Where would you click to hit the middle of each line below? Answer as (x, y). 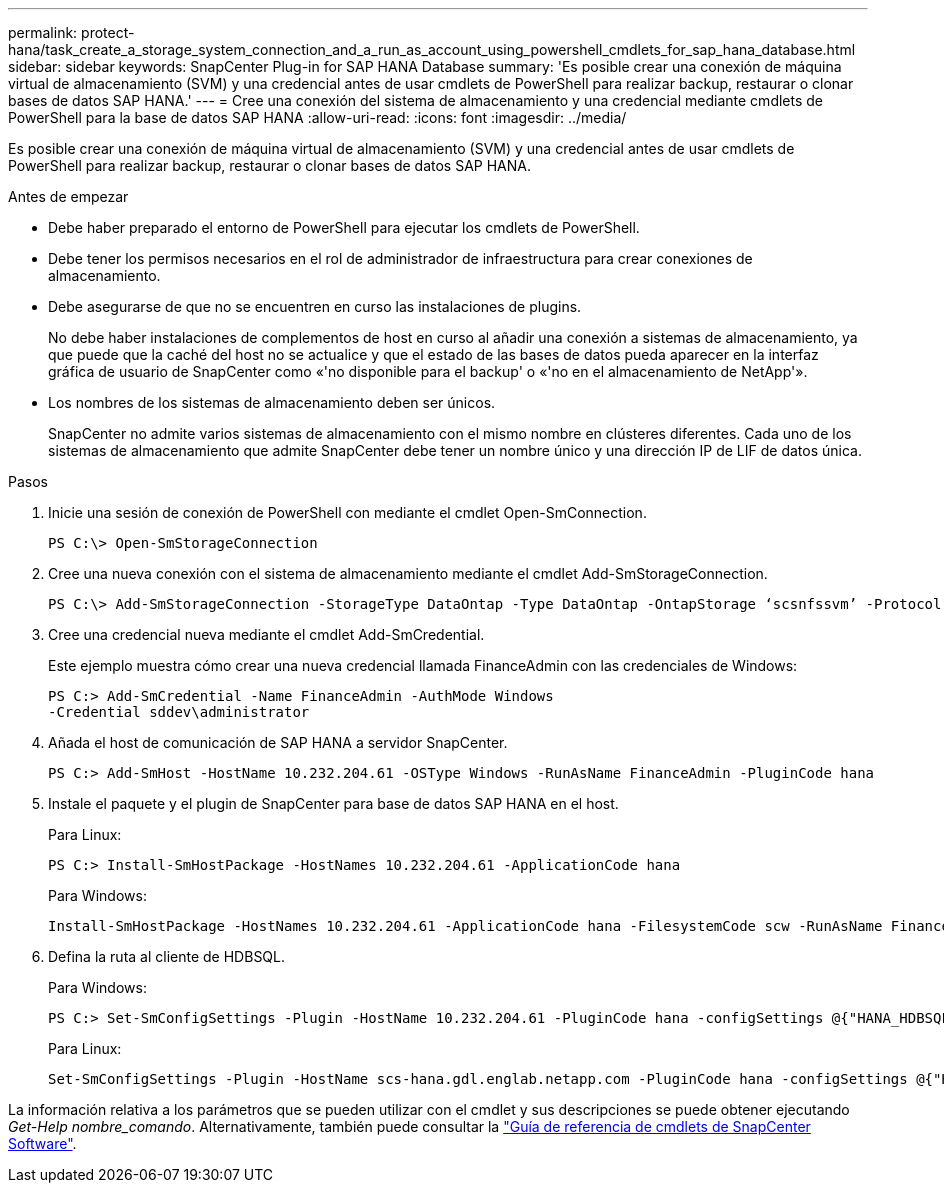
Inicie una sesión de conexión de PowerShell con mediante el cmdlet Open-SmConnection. (347, 512)
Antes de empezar (68, 196)
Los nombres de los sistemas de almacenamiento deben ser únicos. (272, 402)
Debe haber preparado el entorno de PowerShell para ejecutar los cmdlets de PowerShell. (344, 227)
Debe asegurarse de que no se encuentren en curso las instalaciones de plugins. (315, 306)
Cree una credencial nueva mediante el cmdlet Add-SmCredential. (266, 634)
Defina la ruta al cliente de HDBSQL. (167, 956)
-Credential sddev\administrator (179, 712)
